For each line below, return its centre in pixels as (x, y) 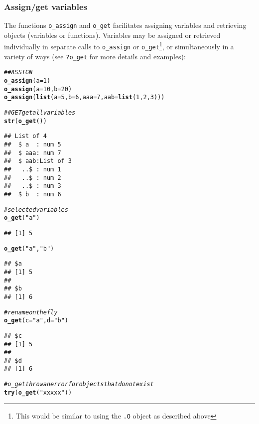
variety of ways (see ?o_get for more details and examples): (95, 56)
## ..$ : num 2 (33, 178)
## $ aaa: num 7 (33, 153)
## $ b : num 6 (33, 194)
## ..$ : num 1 (33, 169)
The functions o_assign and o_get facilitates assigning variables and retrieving (125, 25)
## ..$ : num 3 (33, 186)
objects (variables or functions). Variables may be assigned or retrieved (112, 35)
